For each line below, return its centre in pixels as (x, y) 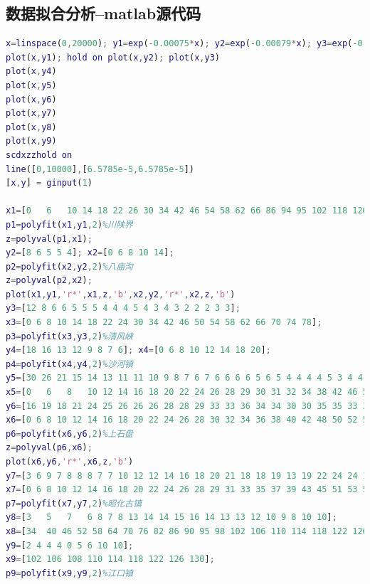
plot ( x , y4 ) (31, 71)
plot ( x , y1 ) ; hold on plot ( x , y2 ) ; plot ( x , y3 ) (113, 57)
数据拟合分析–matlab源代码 (104, 13)
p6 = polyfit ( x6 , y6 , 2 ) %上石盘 (69, 434)
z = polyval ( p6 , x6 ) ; (49, 448)
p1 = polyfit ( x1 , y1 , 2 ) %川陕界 (69, 224)
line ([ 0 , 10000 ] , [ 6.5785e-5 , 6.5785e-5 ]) (100, 169)
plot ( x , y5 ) (31, 85)
